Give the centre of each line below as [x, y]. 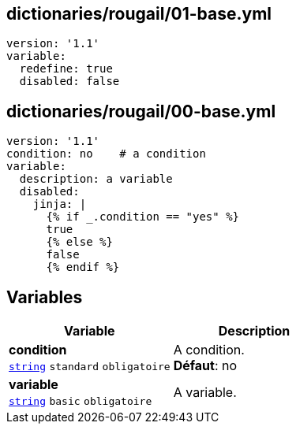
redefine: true [66, 69]
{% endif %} [83, 267]
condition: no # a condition [106, 154]
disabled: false [69, 82]
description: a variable [96, 179]
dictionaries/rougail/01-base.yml [139, 14]
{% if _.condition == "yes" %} [143, 217]
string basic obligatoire [81, 402]
